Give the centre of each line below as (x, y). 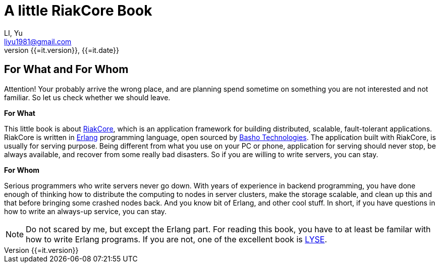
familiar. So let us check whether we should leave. (87, 97)
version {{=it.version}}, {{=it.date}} (62, 50)
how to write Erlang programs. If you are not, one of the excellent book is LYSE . (177, 239)
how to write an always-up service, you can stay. (86, 211)
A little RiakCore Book (78, 11)
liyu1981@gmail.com (38, 41)
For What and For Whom (66, 70)
